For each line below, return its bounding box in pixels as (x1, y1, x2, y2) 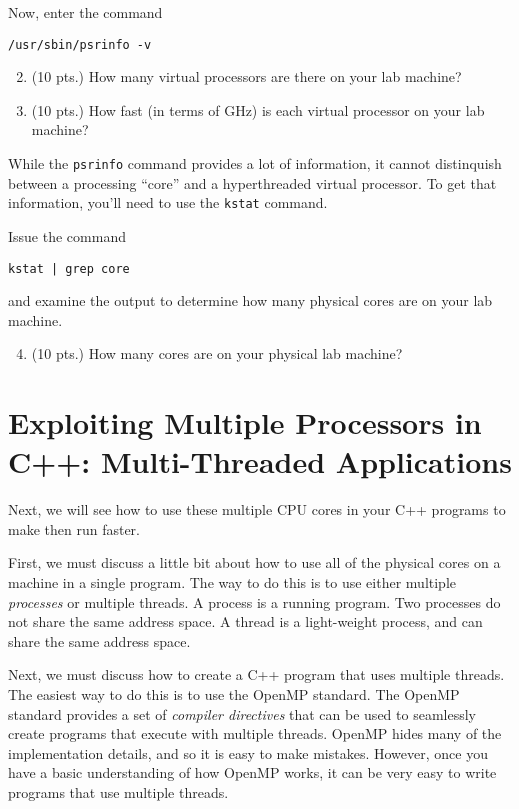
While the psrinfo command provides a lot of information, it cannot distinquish (8, 153, 502, 174)
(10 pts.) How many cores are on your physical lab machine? (31, 343, 403, 364)
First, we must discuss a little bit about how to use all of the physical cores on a (8, 552, 501, 573)
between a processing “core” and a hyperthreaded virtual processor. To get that (8, 172, 497, 193)
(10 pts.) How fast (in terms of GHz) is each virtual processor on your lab (31, 99, 485, 120)
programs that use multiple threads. (8, 782, 229, 802)
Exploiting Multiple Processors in (8, 402, 482, 443)
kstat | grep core (8, 261, 130, 276)
